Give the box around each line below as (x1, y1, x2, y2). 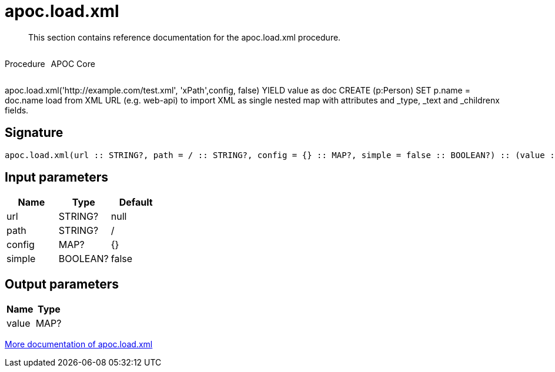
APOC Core (51, 58, 95, 69)
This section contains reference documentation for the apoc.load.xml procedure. (28, 32, 341, 42)
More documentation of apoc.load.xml (5, 339, 153, 350)
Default (119, 196, 153, 209)
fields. (5, 105, 29, 115)
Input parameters (5, 170, 109, 185)
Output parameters (5, 276, 119, 291)
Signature (5, 125, 63, 140)
